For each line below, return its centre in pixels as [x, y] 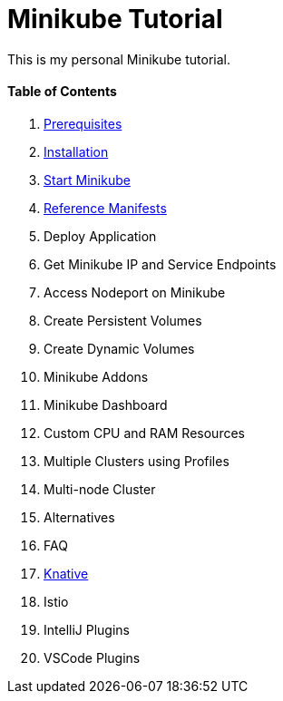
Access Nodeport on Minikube [135, 292]
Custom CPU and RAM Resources [144, 433]
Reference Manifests [105, 208]
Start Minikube [87, 180]
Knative [66, 573]
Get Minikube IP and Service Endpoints [160, 264]
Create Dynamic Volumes [119, 348]
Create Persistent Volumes [123, 320]
